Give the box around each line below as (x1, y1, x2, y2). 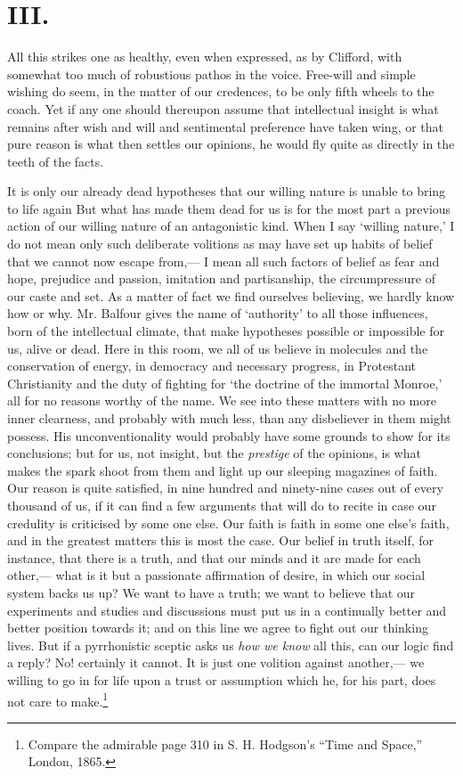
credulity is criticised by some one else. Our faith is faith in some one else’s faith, (7, 513, 450, 532)
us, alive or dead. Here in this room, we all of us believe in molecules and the (7, 339, 428, 357)
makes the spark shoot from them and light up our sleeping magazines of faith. (7, 461, 438, 479)
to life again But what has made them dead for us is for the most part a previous (7, 199, 451, 217)
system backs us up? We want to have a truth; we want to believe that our (7, 583, 416, 601)
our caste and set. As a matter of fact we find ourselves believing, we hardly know (7, 286, 455, 305)
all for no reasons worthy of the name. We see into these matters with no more (7, 391, 436, 410)
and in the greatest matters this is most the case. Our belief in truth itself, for (7, 531, 435, 550)
